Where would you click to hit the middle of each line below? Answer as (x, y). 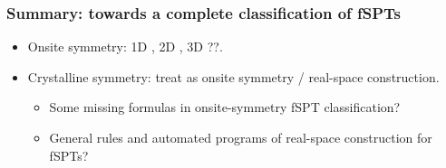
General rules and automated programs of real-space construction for (241, 137)
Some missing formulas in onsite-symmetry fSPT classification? (225, 107)
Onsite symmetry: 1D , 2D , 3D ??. (125, 47)
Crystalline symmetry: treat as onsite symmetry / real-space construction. (233, 76)
